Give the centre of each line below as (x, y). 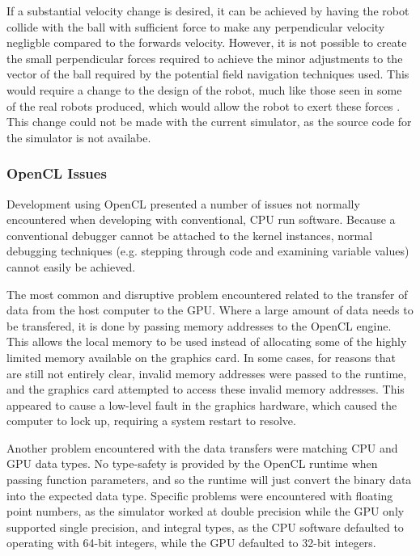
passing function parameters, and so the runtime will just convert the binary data (209, 480)
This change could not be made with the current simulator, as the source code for (209, 122)
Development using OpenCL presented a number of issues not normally (183, 203)
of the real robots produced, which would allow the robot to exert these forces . (204, 105)
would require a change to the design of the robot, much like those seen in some (204, 89)
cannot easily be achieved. (71, 266)
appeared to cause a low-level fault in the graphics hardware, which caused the (202, 404)
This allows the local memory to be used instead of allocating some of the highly (207, 341)
